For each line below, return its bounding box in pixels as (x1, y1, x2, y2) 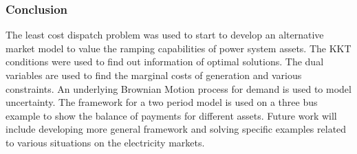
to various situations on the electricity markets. (6, 135, 205, 149)
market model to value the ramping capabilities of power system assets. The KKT (6, 41, 351, 55)
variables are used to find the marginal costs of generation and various (6, 68, 302, 82)
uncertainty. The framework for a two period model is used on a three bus (6, 95, 318, 109)
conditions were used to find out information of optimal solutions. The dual (6, 54, 324, 69)
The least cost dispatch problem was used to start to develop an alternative (6, 27, 324, 42)
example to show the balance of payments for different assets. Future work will (6, 108, 337, 122)
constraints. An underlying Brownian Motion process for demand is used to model (6, 81, 351, 96)
